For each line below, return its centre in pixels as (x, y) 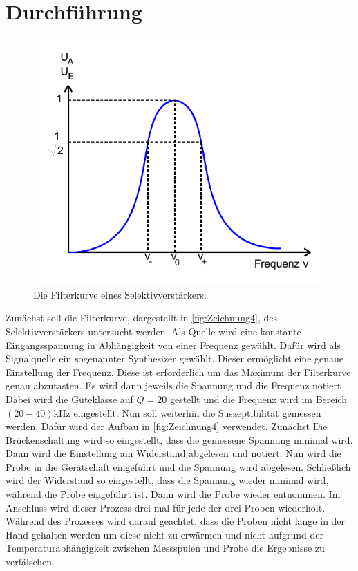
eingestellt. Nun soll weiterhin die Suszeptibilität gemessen (197, 412)
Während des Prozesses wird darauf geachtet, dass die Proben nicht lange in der (176, 521)
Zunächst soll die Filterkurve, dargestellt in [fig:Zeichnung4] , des (142, 318)
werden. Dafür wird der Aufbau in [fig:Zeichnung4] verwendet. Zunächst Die (167, 426)
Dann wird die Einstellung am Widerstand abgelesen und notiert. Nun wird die (173, 453)
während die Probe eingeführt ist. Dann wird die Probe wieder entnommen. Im (173, 494)
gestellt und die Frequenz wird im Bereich (258, 399)
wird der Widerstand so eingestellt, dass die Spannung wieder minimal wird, (167, 480)
